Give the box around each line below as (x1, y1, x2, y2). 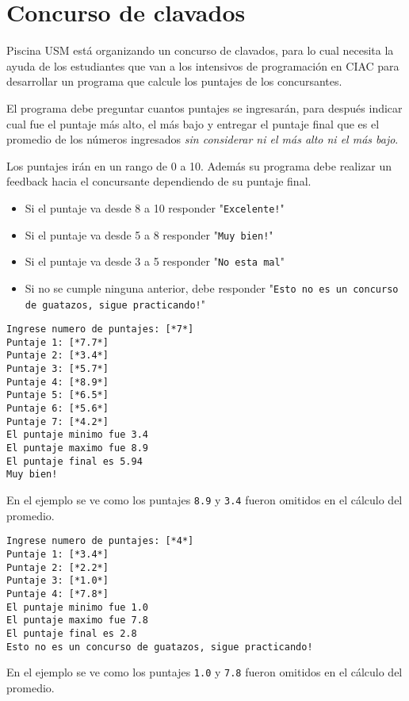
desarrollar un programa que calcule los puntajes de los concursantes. (6, 73, 342, 90)
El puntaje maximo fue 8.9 (6, 442, 148, 454)
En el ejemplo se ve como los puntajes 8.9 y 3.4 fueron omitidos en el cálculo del (6, 492, 403, 508)
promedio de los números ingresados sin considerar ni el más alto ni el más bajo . (6, 131, 399, 147)
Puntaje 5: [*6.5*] (6, 389, 109, 401)
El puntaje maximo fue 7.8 (6, 615, 148, 626)
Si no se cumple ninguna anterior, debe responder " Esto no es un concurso (25, 279, 399, 296)
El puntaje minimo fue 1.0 (6, 601, 148, 613)
